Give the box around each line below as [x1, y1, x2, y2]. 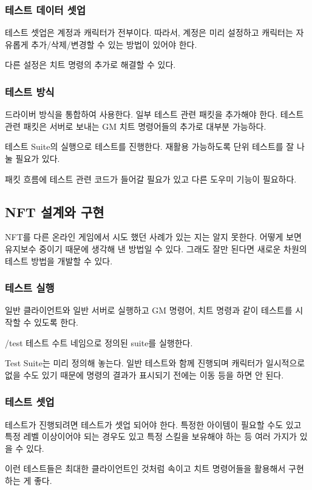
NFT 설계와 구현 [5, 202, 104, 221]
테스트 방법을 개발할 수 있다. [5, 254, 113, 267]
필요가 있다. [15, 152, 60, 164]
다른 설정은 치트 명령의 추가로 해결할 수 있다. [5, 58, 176, 71]
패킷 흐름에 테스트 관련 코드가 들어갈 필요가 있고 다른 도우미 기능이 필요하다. [5, 172, 297, 185]
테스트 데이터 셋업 [5, 2, 86, 17]
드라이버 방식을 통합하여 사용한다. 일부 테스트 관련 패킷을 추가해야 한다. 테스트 [5, 108, 304, 121]
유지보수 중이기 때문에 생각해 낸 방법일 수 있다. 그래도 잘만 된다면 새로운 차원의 [5, 242, 307, 255]
